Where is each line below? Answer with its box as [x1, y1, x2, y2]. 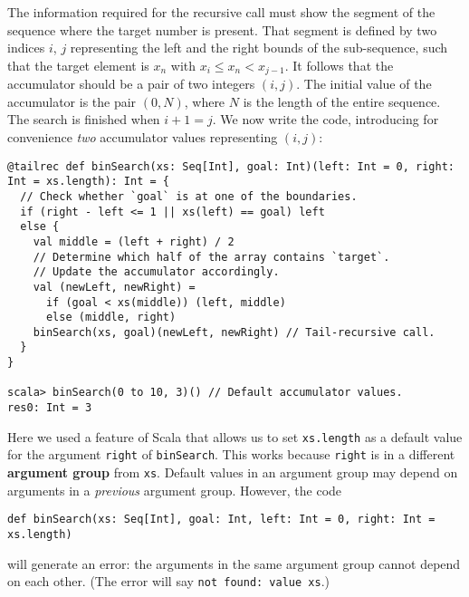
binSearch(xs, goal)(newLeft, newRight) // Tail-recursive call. [33, 325, 435, 339]
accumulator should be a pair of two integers [7, 74, 255, 93]
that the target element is [7, 55, 149, 74]
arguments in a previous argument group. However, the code [7, 480, 342, 499]
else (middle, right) [45, 311, 177, 324]
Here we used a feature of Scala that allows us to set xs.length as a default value [7, 427, 463, 446]
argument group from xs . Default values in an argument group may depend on [7, 463, 458, 482]
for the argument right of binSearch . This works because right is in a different [7, 445, 455, 464]
